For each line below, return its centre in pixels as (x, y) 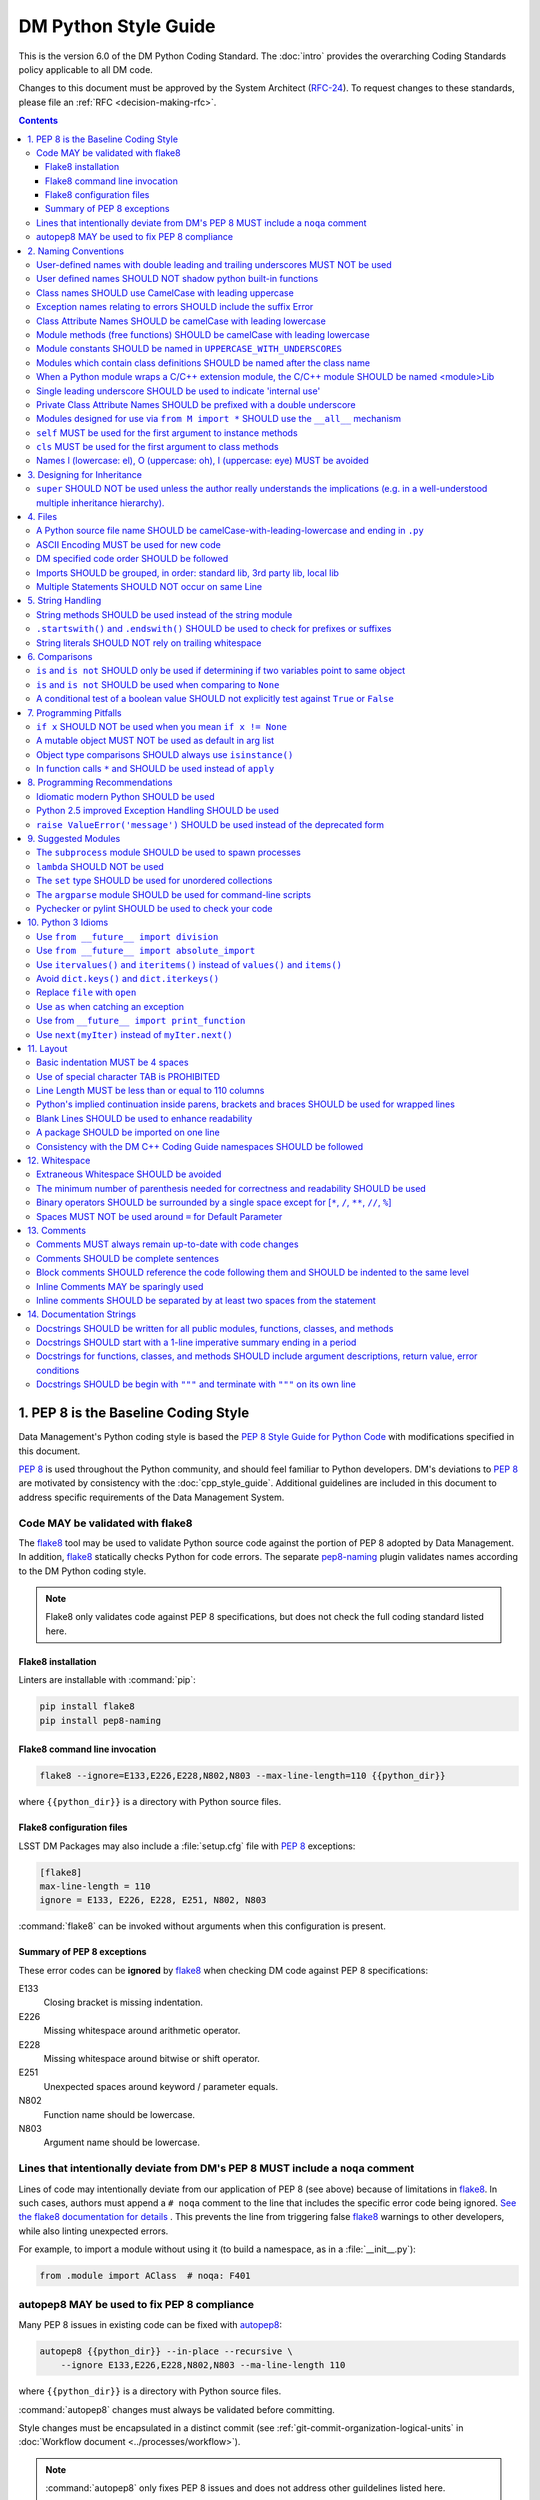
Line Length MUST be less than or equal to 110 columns (150, 1091)
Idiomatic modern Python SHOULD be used (125, 796)
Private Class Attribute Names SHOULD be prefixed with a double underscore (196, 404)
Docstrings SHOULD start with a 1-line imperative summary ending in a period (196, 1342)
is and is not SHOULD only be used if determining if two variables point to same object (221, 671)
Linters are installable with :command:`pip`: (107, 1680)
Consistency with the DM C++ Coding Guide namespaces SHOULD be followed (200, 1146)
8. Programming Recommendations (100, 782)
